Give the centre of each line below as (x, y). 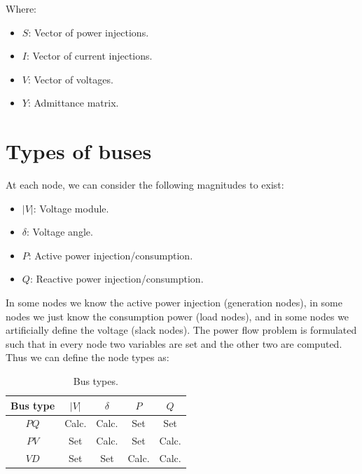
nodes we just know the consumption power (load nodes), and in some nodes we (177, 316)
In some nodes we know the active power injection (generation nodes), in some (174, 303)
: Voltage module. (71, 208)
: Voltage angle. (60, 232)
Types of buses (79, 151)
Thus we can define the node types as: (88, 357)
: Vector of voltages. (70, 79)
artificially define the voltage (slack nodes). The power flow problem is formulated (181, 330)
